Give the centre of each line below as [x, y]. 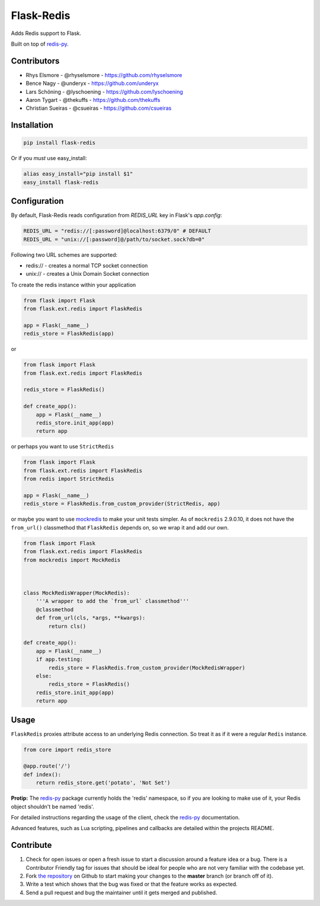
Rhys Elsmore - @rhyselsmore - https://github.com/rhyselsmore [104, 75]
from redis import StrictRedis [69, 479]
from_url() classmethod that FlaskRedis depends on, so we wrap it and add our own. [120, 527]
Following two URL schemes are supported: [64, 254]
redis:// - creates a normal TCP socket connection [87, 266]
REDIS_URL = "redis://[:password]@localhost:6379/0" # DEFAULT [117, 231]
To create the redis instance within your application [73, 285]
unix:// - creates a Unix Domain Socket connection [87, 274]
